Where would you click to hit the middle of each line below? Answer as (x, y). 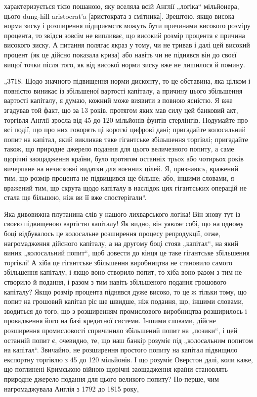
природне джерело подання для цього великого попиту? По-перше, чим (111, 378)
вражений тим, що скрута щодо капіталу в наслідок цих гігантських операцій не (125, 187)
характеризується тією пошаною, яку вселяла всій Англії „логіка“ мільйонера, (122, 6)
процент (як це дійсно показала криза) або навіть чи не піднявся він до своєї (120, 54)
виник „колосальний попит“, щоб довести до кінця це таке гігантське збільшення (127, 253)
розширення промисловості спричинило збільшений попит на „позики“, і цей (121, 330)
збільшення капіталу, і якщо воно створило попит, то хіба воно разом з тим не (123, 272)
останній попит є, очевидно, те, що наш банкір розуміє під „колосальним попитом (128, 340)
